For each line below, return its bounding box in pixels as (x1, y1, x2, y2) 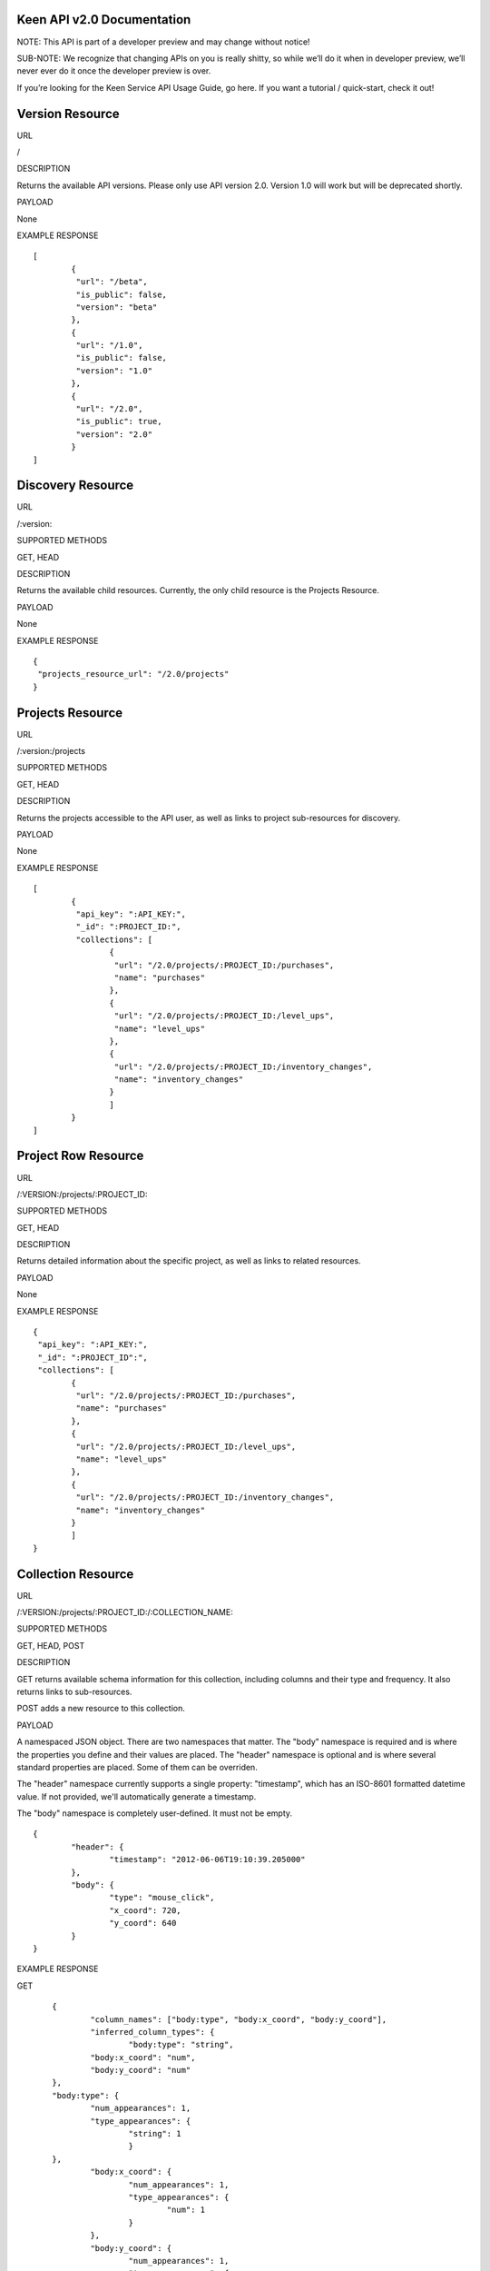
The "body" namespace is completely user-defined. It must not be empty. (16, 1808, 293, 1819)
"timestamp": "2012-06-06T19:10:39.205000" (109, 1854, 306, 1865)
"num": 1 (166, 2205, 206, 2216)
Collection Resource (16, 1566, 134, 1582)
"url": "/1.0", (75, 341, 143, 351)
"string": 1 (128, 2128, 181, 2139)
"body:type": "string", (128, 2039, 235, 2050)
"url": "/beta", (75, 277, 149, 287)
